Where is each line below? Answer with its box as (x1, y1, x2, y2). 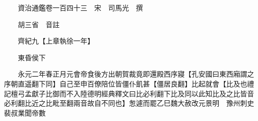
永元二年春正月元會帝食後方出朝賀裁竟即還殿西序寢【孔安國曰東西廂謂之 (17, 69, 254, 79)
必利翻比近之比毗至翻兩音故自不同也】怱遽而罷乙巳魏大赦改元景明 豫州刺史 (4, 98, 254, 108)
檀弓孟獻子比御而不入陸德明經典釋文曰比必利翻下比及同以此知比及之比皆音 (10, 88, 254, 98)
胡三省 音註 (17, 19, 60, 29)
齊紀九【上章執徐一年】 (17, 36, 94, 46)
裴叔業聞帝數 (4, 107, 46, 118)
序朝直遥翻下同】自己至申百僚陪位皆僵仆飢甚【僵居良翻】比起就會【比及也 (4, 78, 247, 88)
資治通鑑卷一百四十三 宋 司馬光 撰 (17, 2, 143, 12)
